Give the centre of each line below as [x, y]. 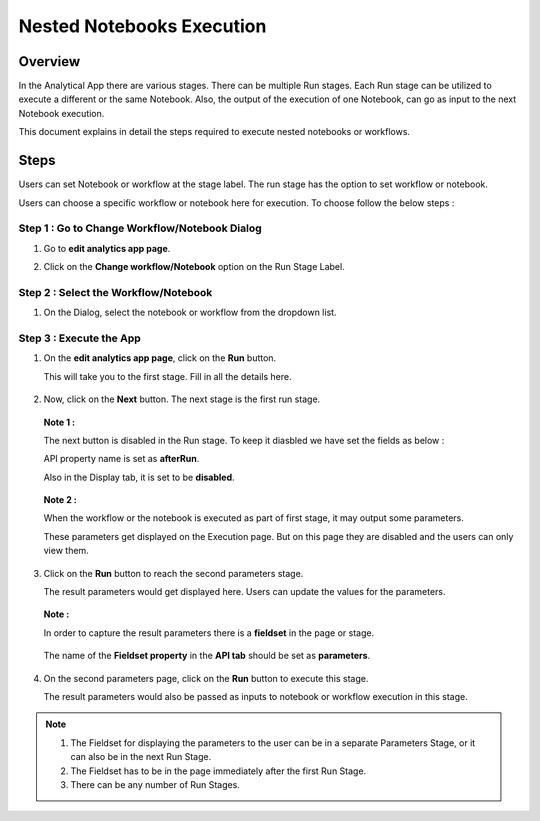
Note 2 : [60, 500]
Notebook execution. [61, 113]
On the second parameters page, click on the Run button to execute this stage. [206, 678]
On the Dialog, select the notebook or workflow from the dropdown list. [190, 312]
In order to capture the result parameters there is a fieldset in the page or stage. [209, 632]
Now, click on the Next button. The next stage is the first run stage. [182, 399]
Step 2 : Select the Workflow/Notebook [115, 292]
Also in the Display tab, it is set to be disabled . [139, 477]
